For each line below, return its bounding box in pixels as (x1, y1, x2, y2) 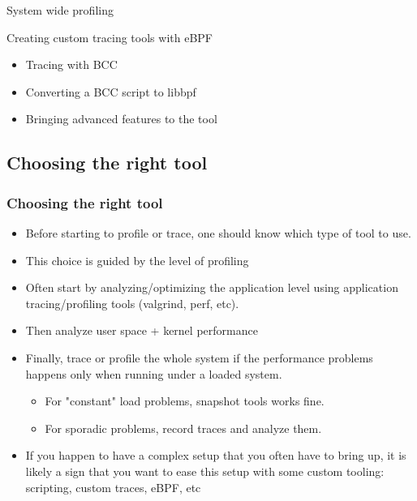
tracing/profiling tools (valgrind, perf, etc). (25, 294, 239, 311)
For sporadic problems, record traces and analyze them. (45, 419, 322, 436)
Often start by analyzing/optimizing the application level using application (25, 279, 398, 296)
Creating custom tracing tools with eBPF (6, 28, 213, 45)
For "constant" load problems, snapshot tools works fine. (45, 392, 325, 409)
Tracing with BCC (25, 56, 118, 73)
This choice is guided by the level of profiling (25, 251, 249, 268)
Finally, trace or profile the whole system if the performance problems (25, 349, 373, 366)
